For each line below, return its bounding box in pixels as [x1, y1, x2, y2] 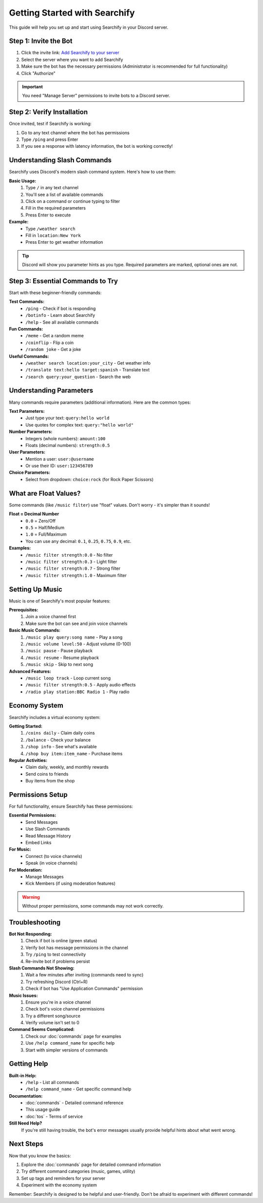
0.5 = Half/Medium [25, 524, 65, 530]
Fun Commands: [9, 326, 43, 331]
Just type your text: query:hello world [25, 415, 110, 421]
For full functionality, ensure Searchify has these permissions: [9, 803, 133, 809]
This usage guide [25, 1106, 60, 1112]
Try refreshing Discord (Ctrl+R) [25, 979, 88, 985]
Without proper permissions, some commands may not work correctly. [22, 903, 164, 909]
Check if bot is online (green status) [25, 938, 97, 944]
